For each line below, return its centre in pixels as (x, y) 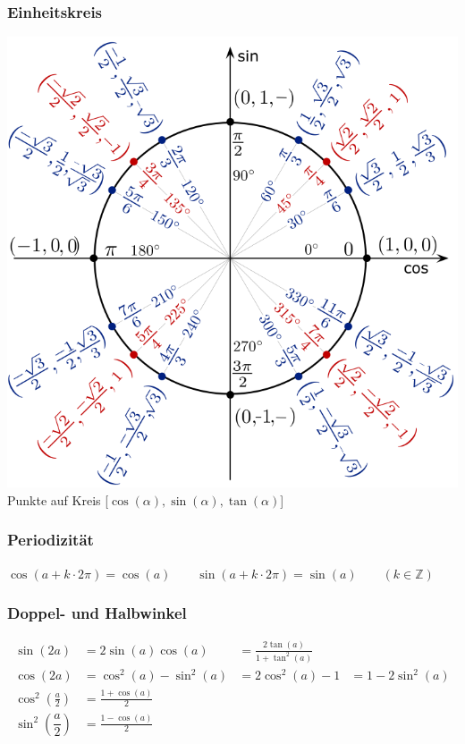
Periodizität (51, 540)
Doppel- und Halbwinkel (97, 613)
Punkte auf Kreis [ (58, 499)
